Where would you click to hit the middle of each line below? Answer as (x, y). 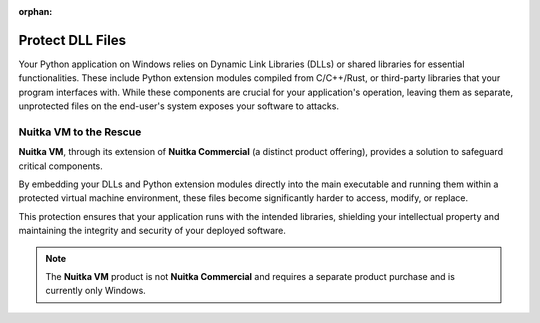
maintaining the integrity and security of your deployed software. (152, 231)
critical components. (61, 166)
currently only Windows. (96, 291)
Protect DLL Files (72, 40)
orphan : (35, 11)
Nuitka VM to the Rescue (80, 132)
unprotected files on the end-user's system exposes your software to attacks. (179, 106)
